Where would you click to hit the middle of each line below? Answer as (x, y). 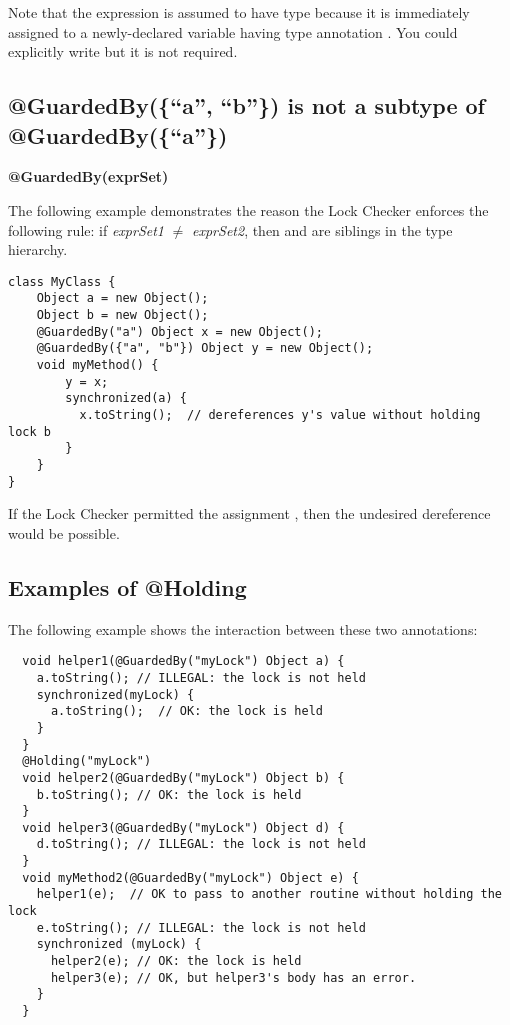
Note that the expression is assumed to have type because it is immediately (239, 12)
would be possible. (64, 532)
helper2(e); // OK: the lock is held (176, 961)
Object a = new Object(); (122, 298)
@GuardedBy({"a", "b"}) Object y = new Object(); (205, 348)
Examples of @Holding (127, 586)
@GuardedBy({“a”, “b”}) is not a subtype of (246, 105)
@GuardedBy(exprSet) (88, 176)
